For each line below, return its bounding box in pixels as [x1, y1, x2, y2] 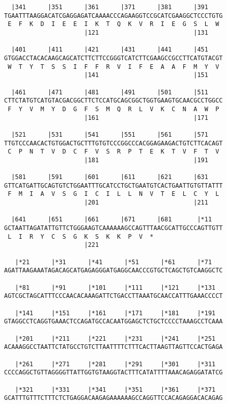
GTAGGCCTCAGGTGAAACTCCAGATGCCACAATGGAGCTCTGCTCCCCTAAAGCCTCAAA [4, 318, 223, 325]
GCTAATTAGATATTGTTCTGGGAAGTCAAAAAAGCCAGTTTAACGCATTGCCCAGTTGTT [4, 224, 223, 232]
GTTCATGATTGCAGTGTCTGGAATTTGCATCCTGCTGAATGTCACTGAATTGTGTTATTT [4, 182, 223, 189]
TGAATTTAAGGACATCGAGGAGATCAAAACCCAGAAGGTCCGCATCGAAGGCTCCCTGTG [4, 12, 223, 19]
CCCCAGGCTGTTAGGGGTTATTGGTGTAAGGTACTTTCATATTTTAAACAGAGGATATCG [4, 369, 223, 376]
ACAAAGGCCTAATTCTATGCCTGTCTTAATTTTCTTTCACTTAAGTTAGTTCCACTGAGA [4, 343, 223, 351]
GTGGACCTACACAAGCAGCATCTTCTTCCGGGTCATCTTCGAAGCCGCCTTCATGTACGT [4, 54, 223, 62]
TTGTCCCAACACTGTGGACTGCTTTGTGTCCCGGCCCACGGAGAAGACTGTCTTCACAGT [4, 139, 223, 147]
